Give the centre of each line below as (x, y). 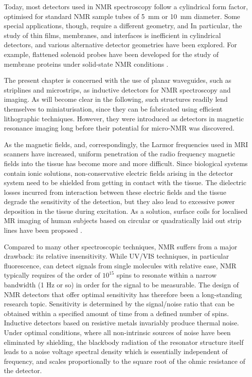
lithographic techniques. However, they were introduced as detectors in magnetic (124, 118)
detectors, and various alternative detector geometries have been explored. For (121, 45)
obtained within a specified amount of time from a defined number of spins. (117, 313)
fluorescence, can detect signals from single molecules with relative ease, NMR (120, 265)
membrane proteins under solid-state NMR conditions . (86, 64)
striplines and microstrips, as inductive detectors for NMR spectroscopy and (117, 89)
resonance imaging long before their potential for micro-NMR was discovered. (119, 128)
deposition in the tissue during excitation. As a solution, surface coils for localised (126, 211)
